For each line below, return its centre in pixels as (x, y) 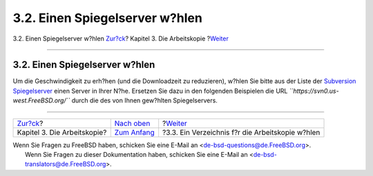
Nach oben (132, 123)
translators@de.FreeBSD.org (66, 164)
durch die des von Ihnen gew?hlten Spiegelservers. (144, 100)
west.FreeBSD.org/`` (41, 100)
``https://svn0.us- (314, 91)
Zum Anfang (134, 132)
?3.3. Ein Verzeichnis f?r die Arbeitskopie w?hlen (241, 132)
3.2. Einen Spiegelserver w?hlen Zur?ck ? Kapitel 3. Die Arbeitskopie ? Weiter (121, 38)
